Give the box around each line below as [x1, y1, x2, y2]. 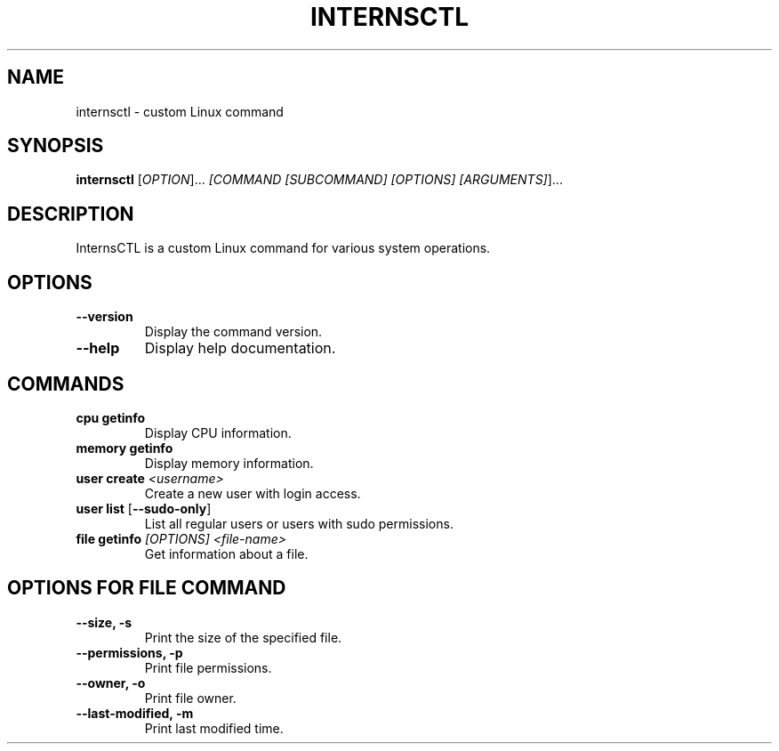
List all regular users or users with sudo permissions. [144, 515, 454, 531]
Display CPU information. [144, 424, 292, 440]
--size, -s [76, 614, 133, 630]
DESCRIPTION [7, 202, 134, 225]
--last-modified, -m [76, 705, 194, 721]
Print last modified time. [144, 720, 284, 736]
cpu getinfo [76, 409, 146, 425]
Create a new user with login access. [144, 485, 361, 501]
